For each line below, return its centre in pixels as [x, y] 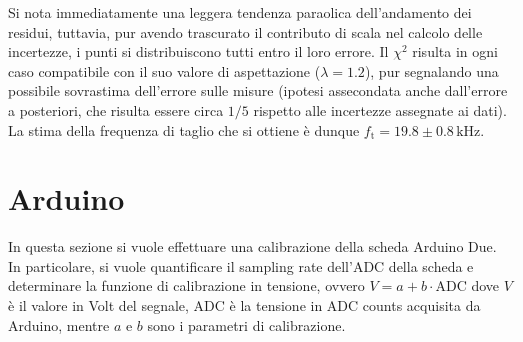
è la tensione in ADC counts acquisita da [355, 305]
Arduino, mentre [59, 324]
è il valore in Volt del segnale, [98, 305]
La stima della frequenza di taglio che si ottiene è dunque [184, 129]
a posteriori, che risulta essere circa [116, 109]
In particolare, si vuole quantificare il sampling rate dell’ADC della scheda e [241, 265]
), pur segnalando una [431, 70]
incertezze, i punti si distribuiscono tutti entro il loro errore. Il [198, 51]
